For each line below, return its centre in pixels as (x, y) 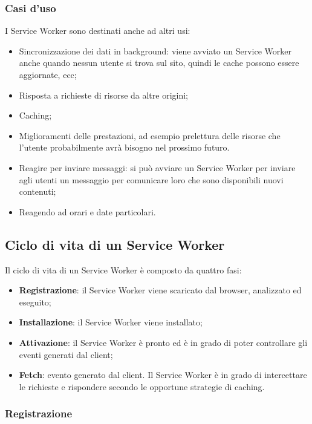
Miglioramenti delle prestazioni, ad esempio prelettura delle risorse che (150, 135)
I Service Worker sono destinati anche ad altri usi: (98, 31)
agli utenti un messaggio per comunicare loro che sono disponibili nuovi (151, 179)
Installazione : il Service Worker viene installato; (111, 322)
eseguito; (35, 302)
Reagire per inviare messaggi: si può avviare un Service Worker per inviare (157, 167)
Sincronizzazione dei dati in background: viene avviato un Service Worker (155, 51)
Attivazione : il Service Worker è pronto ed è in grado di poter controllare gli (163, 342)
